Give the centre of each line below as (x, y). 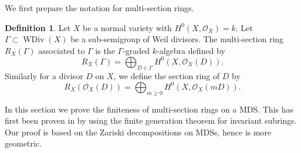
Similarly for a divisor (44, 75)
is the (105, 50)
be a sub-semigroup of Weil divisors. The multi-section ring (177, 39)
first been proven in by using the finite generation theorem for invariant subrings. (151, 120)
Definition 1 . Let (38, 27)
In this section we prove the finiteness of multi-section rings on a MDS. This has (149, 109)
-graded (136, 50)
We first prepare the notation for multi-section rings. (99, 8)
